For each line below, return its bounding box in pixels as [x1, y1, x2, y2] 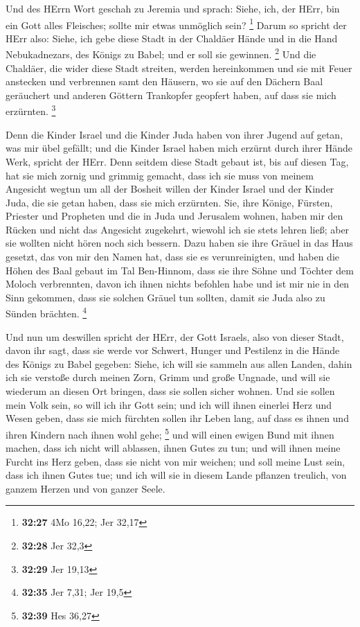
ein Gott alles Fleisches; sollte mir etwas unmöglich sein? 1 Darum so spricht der [6, 15, 347, 32]
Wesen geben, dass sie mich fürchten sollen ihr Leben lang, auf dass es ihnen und [6, 411, 349, 425]
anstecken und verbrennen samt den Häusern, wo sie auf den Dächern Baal [6, 74, 323, 89]
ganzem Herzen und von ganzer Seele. [6, 481, 165, 495]
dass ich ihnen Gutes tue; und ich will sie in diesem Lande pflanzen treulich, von [6, 468, 347, 482]
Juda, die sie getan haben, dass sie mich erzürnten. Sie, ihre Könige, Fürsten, [6, 195, 333, 209]
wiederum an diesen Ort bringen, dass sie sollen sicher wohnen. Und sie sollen [6, 384, 335, 398]
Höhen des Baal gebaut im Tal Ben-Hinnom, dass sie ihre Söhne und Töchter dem [6, 263, 354, 277]
